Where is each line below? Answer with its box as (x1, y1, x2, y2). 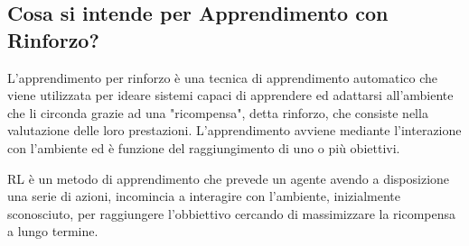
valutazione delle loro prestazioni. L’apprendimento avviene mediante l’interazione (7, 121, 462, 140)
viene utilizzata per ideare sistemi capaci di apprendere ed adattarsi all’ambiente (7, 86, 454, 105)
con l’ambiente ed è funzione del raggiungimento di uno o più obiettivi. (7, 138, 400, 157)
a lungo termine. (7, 222, 98, 241)
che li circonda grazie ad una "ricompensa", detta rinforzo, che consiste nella (7, 103, 428, 122)
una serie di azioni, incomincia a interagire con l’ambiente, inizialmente (7, 187, 400, 205)
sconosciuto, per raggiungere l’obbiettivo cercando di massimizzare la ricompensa (7, 204, 456, 223)
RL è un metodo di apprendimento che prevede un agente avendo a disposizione (7, 169, 450, 187)
